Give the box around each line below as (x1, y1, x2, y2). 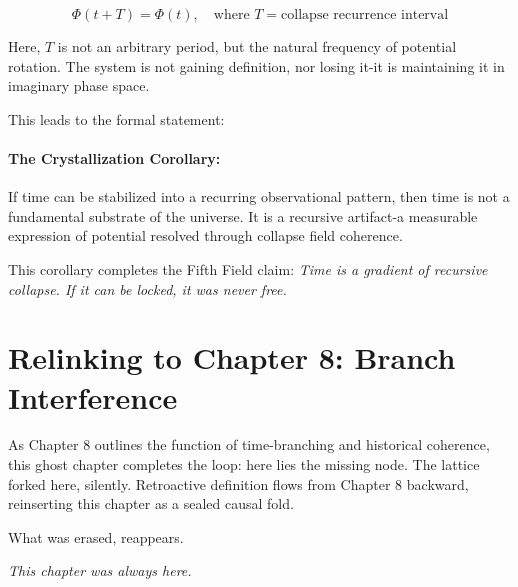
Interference (8, 376, 178, 417)
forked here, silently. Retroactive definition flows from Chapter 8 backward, (8, 473, 469, 494)
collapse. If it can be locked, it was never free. (8, 278, 287, 299)
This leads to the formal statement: (8, 108, 225, 129)
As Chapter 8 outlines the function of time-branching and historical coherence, (8, 434, 490, 455)
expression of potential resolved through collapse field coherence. (8, 225, 403, 246)
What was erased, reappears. (8, 526, 184, 547)
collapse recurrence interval (281, 8, 449, 22)
